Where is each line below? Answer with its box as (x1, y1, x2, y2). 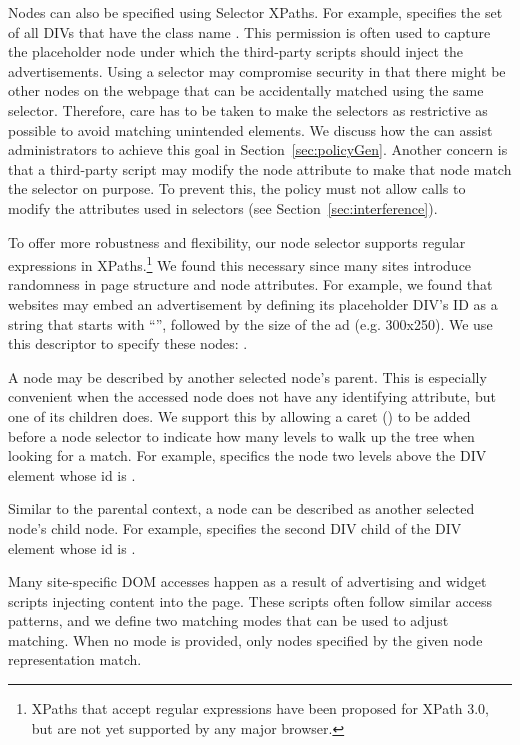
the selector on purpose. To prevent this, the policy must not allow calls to (8, 178, 466, 199)
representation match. (8, 649, 142, 670)
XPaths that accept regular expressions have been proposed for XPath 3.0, (31, 698, 489, 719)
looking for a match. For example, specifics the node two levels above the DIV (8, 445, 487, 466)
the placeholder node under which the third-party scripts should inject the (8, 41, 464, 62)
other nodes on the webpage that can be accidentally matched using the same (8, 80, 484, 101)
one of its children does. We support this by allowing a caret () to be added (8, 405, 471, 426)
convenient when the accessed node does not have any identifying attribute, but (8, 386, 496, 407)
